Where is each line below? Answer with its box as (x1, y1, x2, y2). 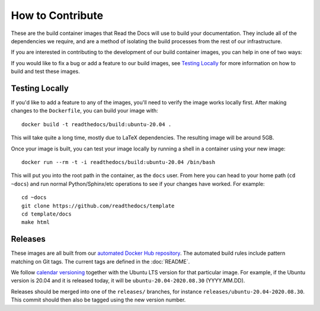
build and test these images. (11, 68, 80, 75)
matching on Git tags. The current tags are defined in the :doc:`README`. (11, 258, 190, 265)
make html (21, 219, 50, 226)
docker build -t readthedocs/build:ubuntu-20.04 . (21, 121, 172, 127)
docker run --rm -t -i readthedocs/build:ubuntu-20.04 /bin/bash (21, 159, 216, 165)
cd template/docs (21, 210, 72, 217)
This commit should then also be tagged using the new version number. (11, 296, 186, 303)
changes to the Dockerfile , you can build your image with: (11, 107, 158, 114)
